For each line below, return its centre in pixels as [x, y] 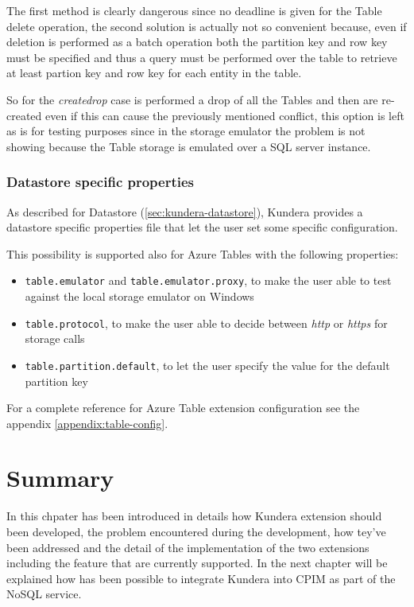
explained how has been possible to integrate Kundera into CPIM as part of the [201, 578]
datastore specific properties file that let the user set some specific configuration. [202, 227]
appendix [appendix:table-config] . [87, 423]
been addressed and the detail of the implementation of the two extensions [188, 547]
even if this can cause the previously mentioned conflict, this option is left [225, 115]
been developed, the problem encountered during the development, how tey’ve [196, 531]
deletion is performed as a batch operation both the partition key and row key [197, 42]
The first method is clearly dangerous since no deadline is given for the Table [194, 10]
